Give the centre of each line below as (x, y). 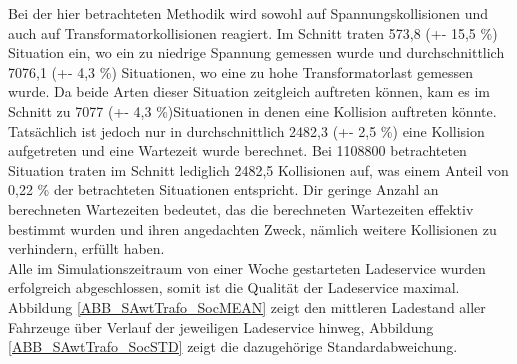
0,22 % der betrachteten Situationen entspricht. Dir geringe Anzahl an (223, 189)
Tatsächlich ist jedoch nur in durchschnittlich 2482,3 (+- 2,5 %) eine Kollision (246, 130)
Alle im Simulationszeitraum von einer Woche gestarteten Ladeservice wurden (247, 267)
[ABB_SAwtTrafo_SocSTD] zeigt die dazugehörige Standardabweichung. (233, 346)
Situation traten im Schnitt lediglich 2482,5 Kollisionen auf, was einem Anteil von (258, 169)
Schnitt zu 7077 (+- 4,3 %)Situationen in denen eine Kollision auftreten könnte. (252, 110)
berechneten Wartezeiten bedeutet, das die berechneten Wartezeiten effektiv (241, 208)
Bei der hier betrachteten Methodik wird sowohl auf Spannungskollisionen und (248, 13)
